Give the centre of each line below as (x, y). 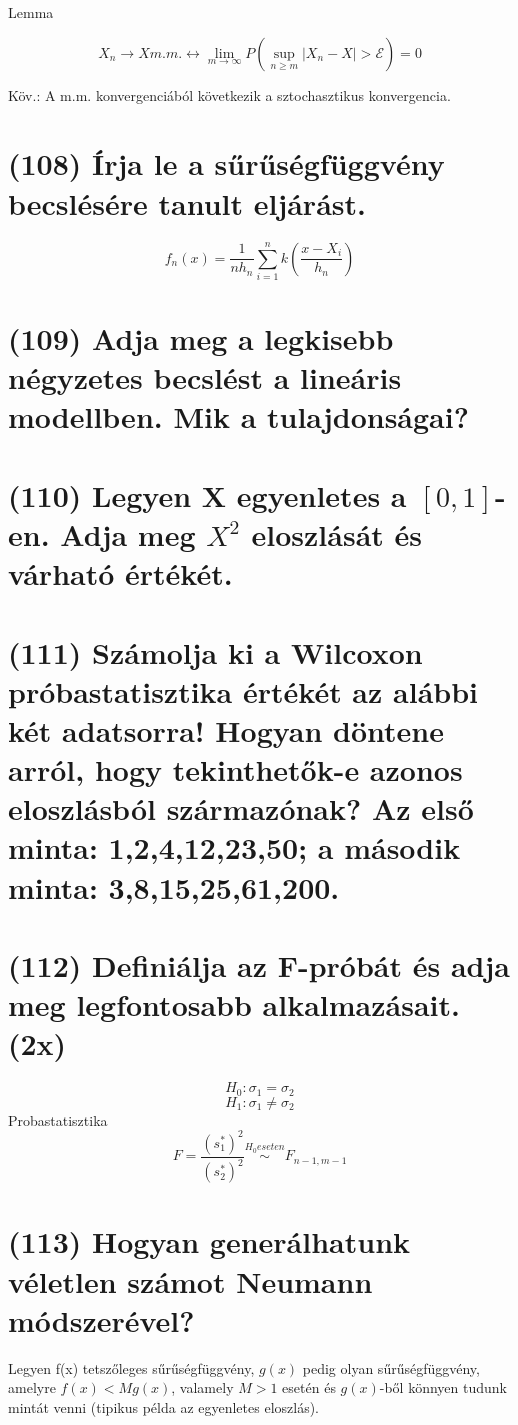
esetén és (309, 1387)
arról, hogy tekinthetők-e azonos (235, 769)
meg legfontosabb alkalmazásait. (234, 1004)
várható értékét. (120, 573)
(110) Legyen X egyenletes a (207, 494)
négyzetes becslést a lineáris (205, 377)
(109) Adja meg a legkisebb (201, 338)
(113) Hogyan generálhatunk (209, 1241)
